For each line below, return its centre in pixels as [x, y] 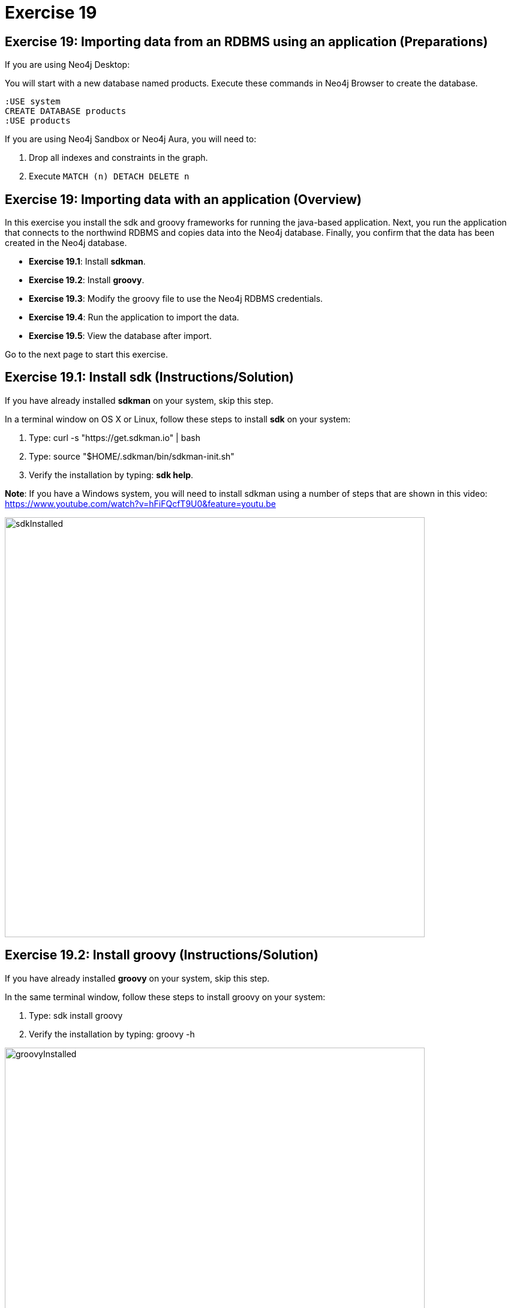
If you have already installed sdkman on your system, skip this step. [139, 400]
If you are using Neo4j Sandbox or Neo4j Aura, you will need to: [131, 139]
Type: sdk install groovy [76, 1015]
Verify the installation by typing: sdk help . [111, 475]
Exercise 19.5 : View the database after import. [120, 336]
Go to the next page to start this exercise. [86, 355]
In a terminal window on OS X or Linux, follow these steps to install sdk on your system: [178, 419]
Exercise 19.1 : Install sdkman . [87, 262]
